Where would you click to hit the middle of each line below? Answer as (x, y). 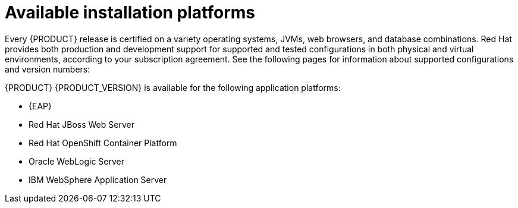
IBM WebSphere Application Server (98, 179)
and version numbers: (48, 69)
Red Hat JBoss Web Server (81, 124)
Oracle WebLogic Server (77, 161)
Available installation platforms (130, 12)
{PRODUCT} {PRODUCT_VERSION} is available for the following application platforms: (173, 87)
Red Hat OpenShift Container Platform (103, 143)
